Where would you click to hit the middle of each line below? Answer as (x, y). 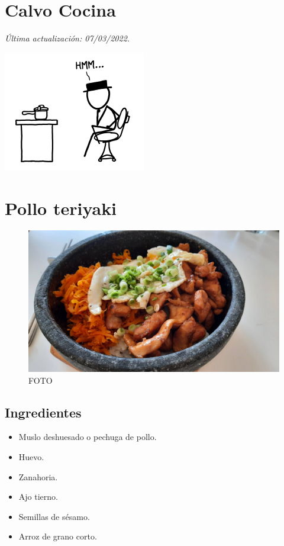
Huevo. (31, 456)
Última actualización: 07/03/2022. (67, 38)
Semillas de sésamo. (54, 516)
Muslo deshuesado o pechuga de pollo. (88, 437)
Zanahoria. (38, 476)
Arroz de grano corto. (58, 536)
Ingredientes (43, 412)
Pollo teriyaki (61, 208)
